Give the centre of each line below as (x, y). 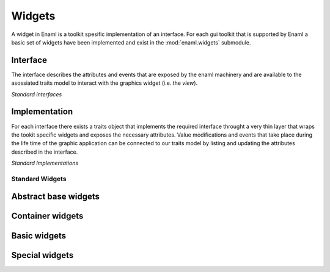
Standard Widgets (39, 179)
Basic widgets (39, 236)
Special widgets (42, 255)
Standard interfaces (37, 94)
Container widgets (47, 216)
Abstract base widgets (56, 197)
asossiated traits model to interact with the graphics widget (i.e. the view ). (105, 83)
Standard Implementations (45, 163)
